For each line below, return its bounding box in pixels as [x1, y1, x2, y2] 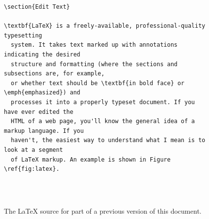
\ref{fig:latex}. [4, 165, 60, 173]
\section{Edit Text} [4, 3, 70, 10]
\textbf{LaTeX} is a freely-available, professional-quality [4, 22, 206, 30]
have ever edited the [4, 108, 74, 115]
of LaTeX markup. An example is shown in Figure [11, 156, 171, 163]
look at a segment [4, 146, 63, 153]
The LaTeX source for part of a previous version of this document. [4, 205, 202, 216]
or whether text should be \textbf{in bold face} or [11, 79, 185, 87]
